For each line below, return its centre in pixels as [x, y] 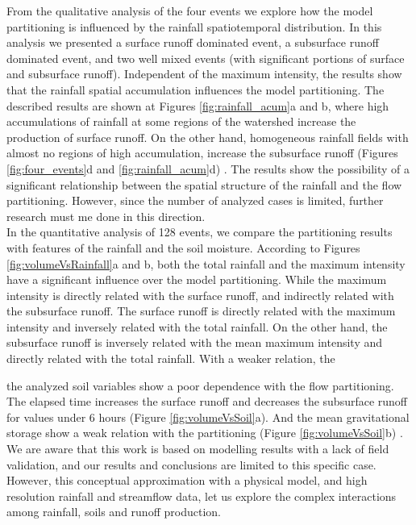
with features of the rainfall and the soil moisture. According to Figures [183, 247]
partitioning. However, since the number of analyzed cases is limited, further [195, 200]
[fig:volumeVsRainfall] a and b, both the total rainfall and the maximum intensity [206, 263]
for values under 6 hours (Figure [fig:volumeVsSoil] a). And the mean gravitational [208, 417]
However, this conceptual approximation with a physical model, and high [187, 480]
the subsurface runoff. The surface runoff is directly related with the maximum [201, 311]
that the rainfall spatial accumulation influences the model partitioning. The [196, 89]
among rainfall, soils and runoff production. [114, 512]
